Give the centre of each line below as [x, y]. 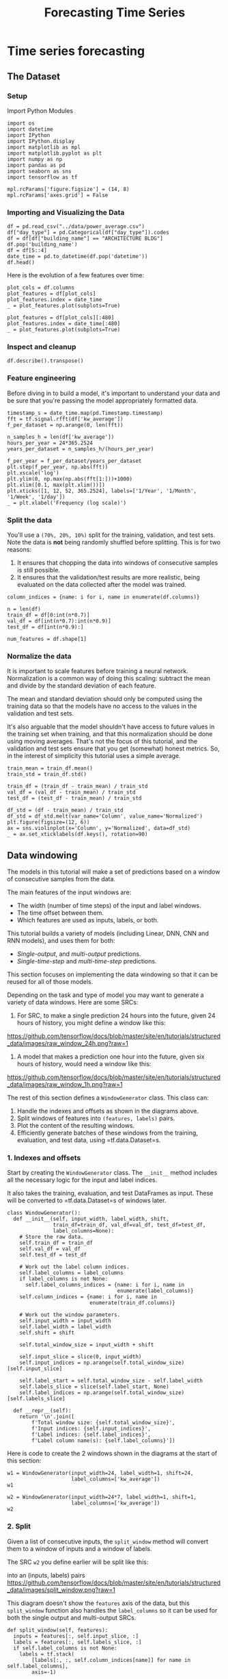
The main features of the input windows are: [69, 892]
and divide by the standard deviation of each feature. [82, 685]
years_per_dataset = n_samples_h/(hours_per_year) [81, 449]
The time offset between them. [60, 913]
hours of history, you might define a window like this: [91, 1023]
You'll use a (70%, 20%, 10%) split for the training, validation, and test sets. [111, 535]
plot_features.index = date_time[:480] [64, 324]
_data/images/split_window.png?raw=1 [61, 1589]
